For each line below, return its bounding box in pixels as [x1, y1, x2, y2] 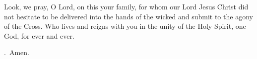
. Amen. [4, 47, 29, 58]
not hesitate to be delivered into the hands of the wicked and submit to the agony [4, 11, 253, 21]
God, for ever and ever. [4, 30, 74, 41]
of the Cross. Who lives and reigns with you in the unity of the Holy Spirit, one [4, 21, 246, 31]
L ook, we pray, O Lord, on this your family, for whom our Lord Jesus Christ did [4, 1, 249, 11]
